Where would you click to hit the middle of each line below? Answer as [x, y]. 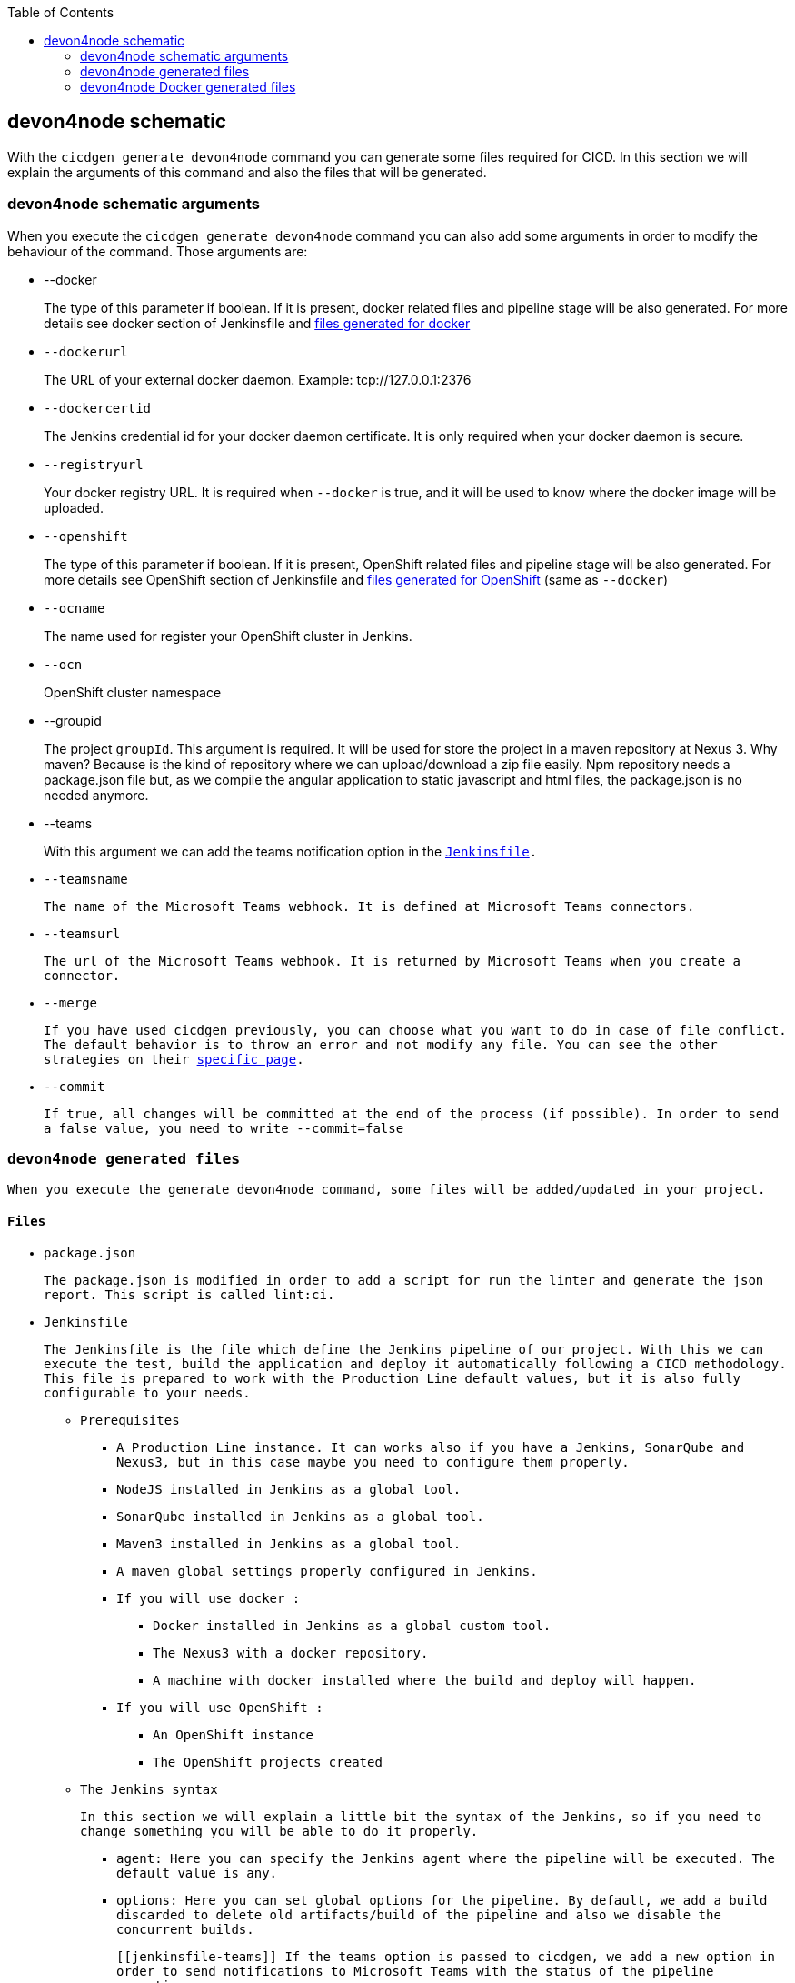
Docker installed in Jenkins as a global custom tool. [352, 1625]
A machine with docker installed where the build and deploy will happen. [425, 1680]
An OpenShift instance [234, 1734]
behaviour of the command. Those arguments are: [158, 251]
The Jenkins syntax [149, 1789]
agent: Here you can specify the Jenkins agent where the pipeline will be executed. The [446, 1858]
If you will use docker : [209, 1598]
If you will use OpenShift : [220, 1707]
